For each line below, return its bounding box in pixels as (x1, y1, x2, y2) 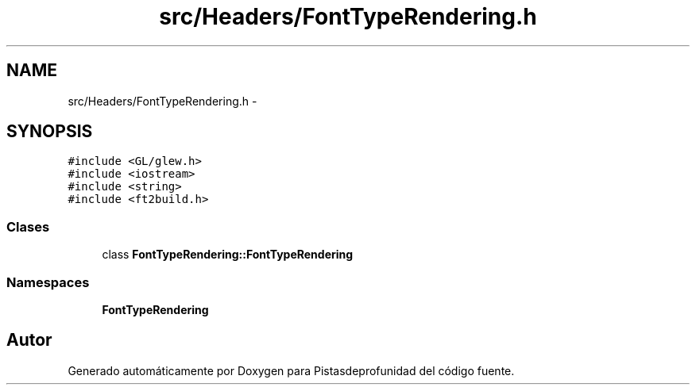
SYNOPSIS (6, 121, 93, 142)
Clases (6, 218, 50, 235)
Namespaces (6, 274, 90, 290)
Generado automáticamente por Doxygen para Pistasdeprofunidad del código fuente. (68, 363, 515, 378)
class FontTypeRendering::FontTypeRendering (102, 247, 354, 262)
